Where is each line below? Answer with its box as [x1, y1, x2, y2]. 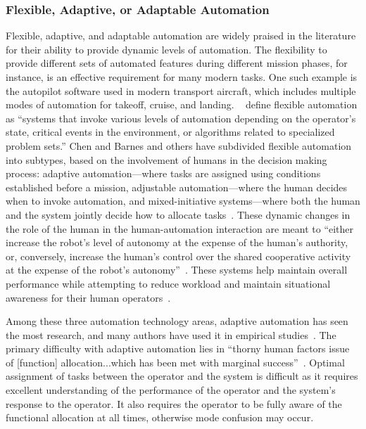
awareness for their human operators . [6, 290, 171, 305]
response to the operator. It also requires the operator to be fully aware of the [6, 396, 342, 411]
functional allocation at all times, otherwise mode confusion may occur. [6, 410, 314, 425]
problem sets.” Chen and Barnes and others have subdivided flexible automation [6, 138, 352, 153]
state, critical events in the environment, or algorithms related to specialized [6, 124, 335, 139]
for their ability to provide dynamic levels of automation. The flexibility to [6, 41, 327, 56]
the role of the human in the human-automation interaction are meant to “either [6, 221, 354, 236]
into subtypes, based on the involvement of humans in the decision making [6, 152, 327, 167]
